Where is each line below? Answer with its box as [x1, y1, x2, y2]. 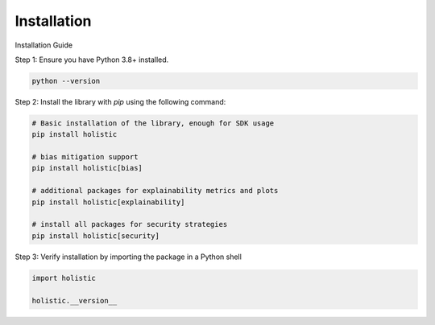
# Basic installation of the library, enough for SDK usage [31, 118, 275, 128]
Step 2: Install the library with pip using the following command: [14, 97, 226, 106]
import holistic [31, 274, 97, 282]
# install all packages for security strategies [31, 220, 228, 229]
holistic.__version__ [31, 296, 118, 305]
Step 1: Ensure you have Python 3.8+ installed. [14, 55, 169, 64]
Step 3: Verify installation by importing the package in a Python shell [14, 252, 242, 261]
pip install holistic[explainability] [31, 197, 185, 207]
